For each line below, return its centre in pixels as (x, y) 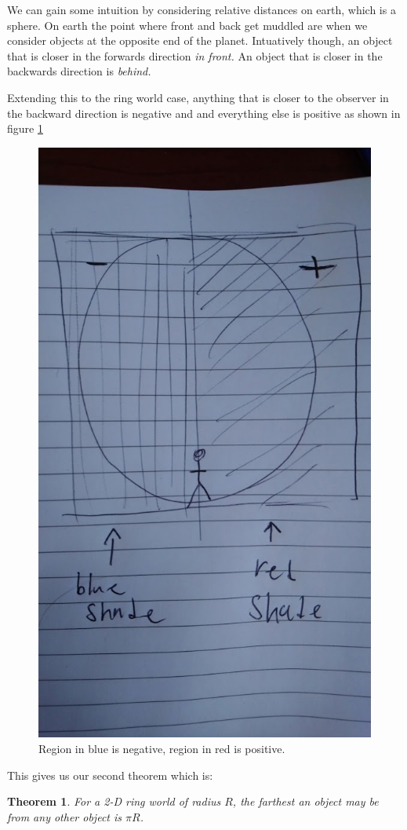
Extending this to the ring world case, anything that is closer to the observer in (198, 97)
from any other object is (65, 816)
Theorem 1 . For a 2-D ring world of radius (114, 801)
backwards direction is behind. (79, 71)
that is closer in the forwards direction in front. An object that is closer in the (195, 55)
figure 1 (25, 128)
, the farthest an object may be (305, 801)
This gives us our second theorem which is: (110, 775)
